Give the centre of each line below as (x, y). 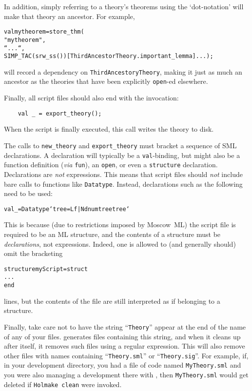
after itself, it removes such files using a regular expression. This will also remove (125, 346)
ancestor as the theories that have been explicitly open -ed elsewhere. (106, 81)
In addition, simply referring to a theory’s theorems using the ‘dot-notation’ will (124, 6)
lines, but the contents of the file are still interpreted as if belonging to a (112, 301)
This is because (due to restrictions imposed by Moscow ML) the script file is (120, 225)
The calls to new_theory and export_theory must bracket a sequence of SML (120, 145)
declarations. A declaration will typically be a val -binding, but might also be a (122, 155)
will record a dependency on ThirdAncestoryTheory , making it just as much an (123, 71)
